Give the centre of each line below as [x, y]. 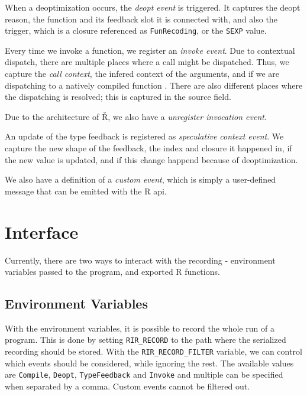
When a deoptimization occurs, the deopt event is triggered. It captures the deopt [153, 7]
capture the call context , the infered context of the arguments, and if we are [142, 74]
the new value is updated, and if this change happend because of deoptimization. [151, 159]
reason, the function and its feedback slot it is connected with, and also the [141, 19]
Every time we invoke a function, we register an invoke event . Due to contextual [150, 50]
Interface [42, 231]
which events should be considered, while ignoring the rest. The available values [149, 363]
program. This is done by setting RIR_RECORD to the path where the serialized [146, 340]
